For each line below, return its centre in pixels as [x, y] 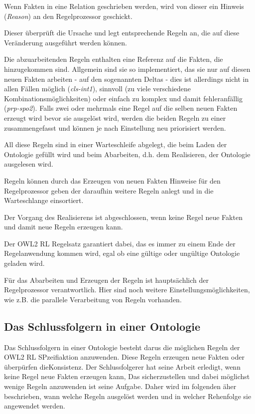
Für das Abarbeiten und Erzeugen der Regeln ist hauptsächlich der [107, 280]
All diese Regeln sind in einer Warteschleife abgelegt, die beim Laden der [116, 144]
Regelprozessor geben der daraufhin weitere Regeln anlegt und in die [109, 190]
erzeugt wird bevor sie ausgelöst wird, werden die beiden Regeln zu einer [115, 117]
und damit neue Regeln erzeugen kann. [64, 227]
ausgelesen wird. [29, 164]
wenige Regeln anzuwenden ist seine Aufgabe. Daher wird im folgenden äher [120, 386]
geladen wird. [24, 263]
